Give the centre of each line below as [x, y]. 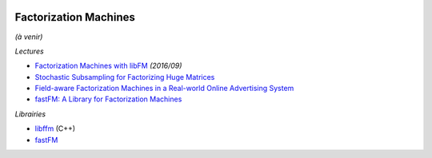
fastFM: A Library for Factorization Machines [108, 99]
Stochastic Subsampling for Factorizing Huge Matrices [125, 77]
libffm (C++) [55, 128]
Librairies [30, 114]
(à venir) [29, 37]
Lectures [29, 51]
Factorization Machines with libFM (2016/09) [108, 66]
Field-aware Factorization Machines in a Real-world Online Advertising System [164, 89]
